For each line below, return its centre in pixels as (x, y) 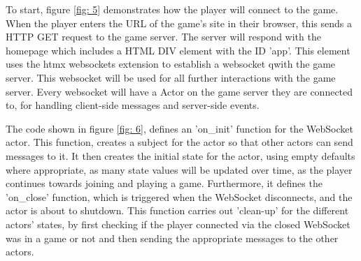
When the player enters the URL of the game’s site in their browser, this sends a (179, 23)
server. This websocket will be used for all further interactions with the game (171, 77)
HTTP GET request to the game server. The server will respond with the (163, 37)
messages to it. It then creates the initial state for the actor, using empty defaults (180, 155)
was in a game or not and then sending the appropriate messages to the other (172, 238)
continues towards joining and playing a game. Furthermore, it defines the (164, 183)
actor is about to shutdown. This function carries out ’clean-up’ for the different (177, 210)
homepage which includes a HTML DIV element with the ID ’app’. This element (178, 50)
